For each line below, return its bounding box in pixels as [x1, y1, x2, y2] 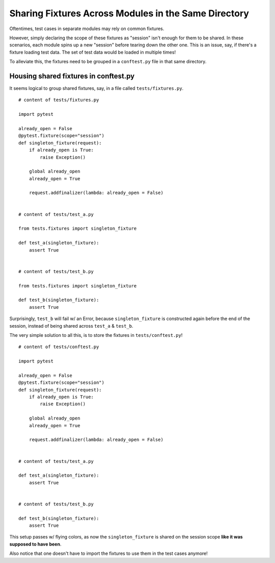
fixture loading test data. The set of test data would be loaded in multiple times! [9, 49, 176, 55]
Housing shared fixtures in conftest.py [9, 71, 135, 80]
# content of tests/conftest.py [18, 344, 99, 350]
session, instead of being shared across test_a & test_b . [9, 323, 133, 329]
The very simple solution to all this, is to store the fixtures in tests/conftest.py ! [9, 332, 183, 338]
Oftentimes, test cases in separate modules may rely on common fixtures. [9, 26, 164, 32]
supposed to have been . [9, 541, 62, 547]
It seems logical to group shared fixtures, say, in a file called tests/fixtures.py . [9, 85, 184, 91]
